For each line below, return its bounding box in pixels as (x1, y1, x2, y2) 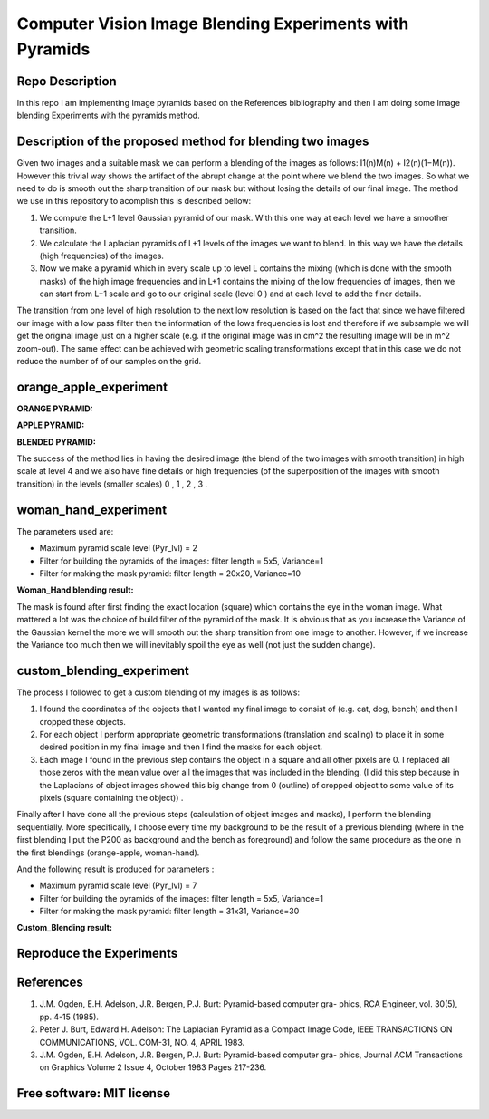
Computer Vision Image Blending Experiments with (16, 14, 409, 34)
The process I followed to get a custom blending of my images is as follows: (16, 687, 301, 698)
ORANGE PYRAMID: (16, 403, 94, 414)
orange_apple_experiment (16, 379, 168, 394)
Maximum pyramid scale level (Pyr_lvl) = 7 (39, 880, 197, 892)
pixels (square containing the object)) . (39, 792, 184, 803)
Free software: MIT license (16, 1085, 171, 1101)
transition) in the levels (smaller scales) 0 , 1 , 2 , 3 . (16, 478, 208, 489)
